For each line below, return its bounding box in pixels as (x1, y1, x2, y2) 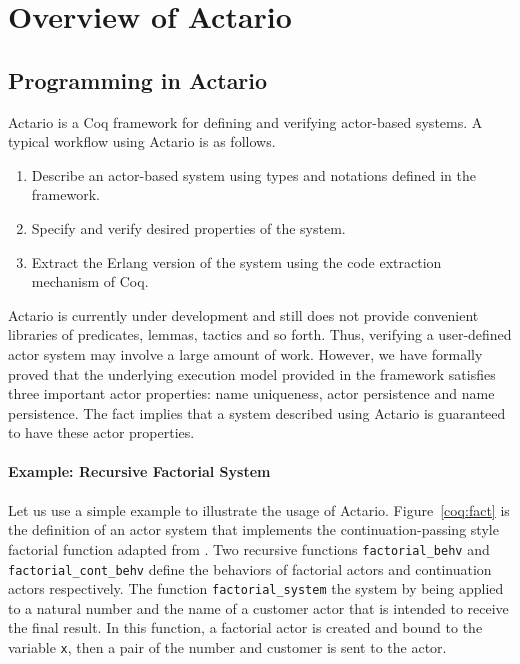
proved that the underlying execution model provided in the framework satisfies (8, 363, 496, 384)
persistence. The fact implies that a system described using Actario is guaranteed (8, 402, 506, 423)
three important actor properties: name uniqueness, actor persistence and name (8, 383, 495, 404)
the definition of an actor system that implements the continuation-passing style (8, 519, 499, 540)
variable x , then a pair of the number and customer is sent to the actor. (8, 637, 447, 658)
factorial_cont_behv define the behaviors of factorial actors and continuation (8, 558, 492, 579)
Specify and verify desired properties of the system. (31, 217, 346, 238)
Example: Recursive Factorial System (8, 461, 271, 482)
